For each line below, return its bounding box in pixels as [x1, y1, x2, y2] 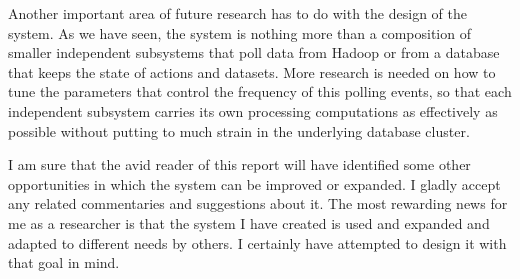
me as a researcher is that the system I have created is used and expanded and [8, 212, 490, 233]
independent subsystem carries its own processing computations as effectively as [8, 100, 498, 121]
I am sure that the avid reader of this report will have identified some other [8, 154, 471, 175]
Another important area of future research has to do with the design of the [8, 3, 467, 23]
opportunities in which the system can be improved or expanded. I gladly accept [8, 173, 501, 194]
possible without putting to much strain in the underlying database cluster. [8, 120, 470, 141]
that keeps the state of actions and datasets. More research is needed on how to [8, 61, 496, 82]
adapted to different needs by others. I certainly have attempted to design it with [8, 232, 507, 253]
